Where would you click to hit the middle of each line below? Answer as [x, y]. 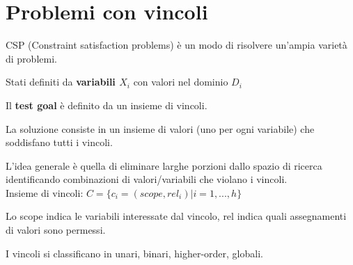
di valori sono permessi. [56, 230]
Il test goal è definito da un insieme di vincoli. [107, 105]
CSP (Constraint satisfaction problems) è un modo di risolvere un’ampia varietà [176, 45]
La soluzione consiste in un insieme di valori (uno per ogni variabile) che [160, 128]
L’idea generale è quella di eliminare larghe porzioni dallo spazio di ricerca [164, 165]
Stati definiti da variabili [61, 82]
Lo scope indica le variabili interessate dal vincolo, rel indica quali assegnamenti [176, 216]
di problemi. [31, 58]
